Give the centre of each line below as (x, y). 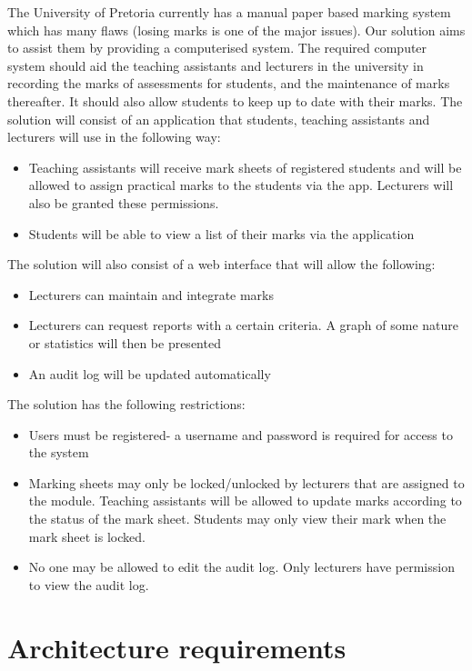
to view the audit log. (89, 584)
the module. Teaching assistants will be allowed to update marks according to (245, 501)
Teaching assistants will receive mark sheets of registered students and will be (245, 167)
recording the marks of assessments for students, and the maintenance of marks (229, 83)
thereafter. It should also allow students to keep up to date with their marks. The (235, 100)
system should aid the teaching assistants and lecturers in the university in (216, 65)
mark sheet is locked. (87, 536)
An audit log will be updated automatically (150, 373)
